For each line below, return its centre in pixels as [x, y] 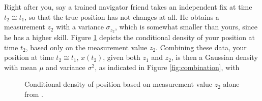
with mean [21, 67]
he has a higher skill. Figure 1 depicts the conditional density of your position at [130, 37]
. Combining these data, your [201, 47]
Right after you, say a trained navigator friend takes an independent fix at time [128, 7]
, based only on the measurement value [86, 47]
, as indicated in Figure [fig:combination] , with [167, 67]
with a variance [80, 27]
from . [34, 94]
